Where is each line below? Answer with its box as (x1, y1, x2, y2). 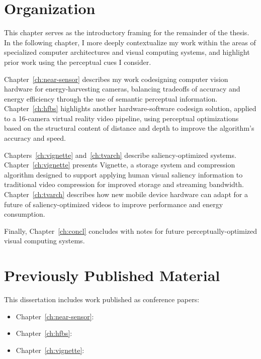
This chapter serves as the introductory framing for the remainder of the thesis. (4, 27, 249, 38)
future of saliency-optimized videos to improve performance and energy (4, 199, 223, 209)
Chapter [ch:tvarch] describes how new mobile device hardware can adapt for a (4, 189, 248, 200)
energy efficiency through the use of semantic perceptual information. (4, 93, 218, 104)
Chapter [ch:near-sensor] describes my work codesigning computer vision (4, 73, 228, 84)
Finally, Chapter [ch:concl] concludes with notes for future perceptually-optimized (4, 225, 257, 236)
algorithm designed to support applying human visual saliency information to (4, 169, 243, 179)
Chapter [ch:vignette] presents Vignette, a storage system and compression (4, 159, 235, 170)
